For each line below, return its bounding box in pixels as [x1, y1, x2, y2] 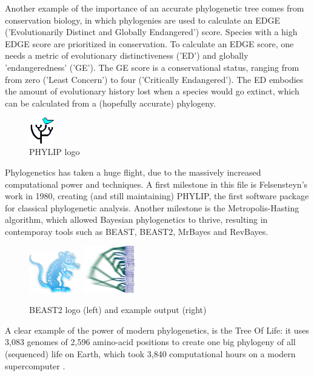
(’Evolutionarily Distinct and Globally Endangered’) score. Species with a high [5, 25, 298, 38]
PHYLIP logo [29, 145, 80, 158]
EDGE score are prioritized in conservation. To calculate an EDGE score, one [5, 37, 294, 50]
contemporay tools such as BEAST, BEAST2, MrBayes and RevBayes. [5, 225, 269, 237]
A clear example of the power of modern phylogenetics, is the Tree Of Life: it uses [5, 323, 309, 336]
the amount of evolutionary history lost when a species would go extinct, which [5, 85, 299, 97]
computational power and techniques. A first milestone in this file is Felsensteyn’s [5, 177, 308, 190]
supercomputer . [5, 359, 65, 372]
